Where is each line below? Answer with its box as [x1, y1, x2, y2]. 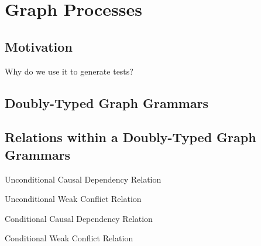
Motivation [5, 37, 73, 55]
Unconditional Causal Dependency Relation [5, 173, 162, 185]
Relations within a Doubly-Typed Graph [5, 128, 256, 146]
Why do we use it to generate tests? [5, 65, 133, 77]
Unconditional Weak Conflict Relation [5, 193, 142, 205]
